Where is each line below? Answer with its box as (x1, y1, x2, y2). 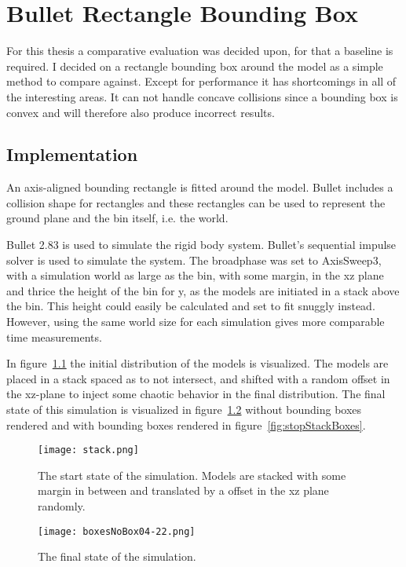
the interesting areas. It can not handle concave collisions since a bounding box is (6, 88, 398, 104)
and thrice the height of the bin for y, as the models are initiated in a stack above (6, 282, 400, 298)
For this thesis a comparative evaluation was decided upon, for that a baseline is (6, 42, 393, 59)
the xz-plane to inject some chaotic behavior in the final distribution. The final (6, 386, 386, 402)
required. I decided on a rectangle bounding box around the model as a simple (6, 57, 383, 74)
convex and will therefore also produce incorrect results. (6, 104, 275, 120)
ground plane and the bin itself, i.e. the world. (6, 210, 229, 226)
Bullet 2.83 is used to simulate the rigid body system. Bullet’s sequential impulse (6, 236, 397, 253)
